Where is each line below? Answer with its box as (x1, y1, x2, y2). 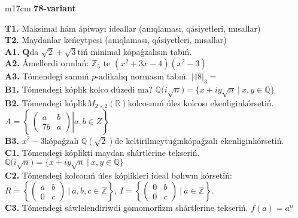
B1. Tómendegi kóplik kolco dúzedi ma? (5, 83, 153, 96)
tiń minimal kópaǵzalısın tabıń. (77, 45, 192, 57)
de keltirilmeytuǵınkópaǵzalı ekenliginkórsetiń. (114, 134, 284, 146)
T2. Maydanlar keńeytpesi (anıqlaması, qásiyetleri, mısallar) (5, 33, 227, 46)
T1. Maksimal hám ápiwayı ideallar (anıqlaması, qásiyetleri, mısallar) (5, 22, 261, 34)
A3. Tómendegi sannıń (5, 70, 89, 82)
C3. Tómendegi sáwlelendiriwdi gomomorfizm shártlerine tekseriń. (5, 201, 248, 214)
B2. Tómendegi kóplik (5, 96, 87, 109)
